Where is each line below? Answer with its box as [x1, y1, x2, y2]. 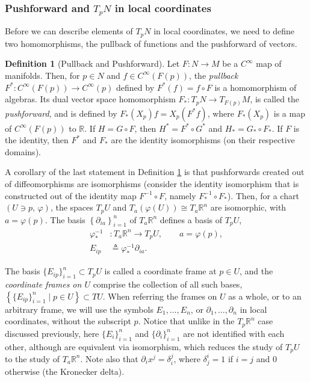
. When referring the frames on [102, 289, 217, 302]
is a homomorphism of [214, 81, 297, 93]
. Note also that [80, 352, 138, 365]
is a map [273, 106, 305, 119]
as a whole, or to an [228, 289, 302, 302]
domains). [5, 145, 41, 158]
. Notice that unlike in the [138, 315, 235, 327]
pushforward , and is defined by [5, 106, 117, 119]
